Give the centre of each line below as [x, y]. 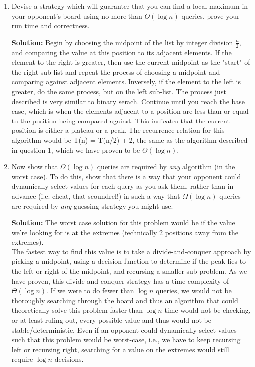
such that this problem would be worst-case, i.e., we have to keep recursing [126, 339]
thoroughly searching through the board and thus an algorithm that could [125, 300]
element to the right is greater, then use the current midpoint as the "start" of [131, 62]
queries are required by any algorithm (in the [166, 167]
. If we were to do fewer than [90, 291]
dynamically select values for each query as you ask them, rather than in [123, 186]
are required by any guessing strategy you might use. [92, 205]
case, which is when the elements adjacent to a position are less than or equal [130, 111]
